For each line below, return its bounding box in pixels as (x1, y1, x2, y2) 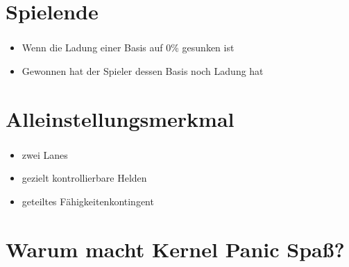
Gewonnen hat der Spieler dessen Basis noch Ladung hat (22, 63, 264, 78)
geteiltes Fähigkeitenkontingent (22, 193, 154, 208)
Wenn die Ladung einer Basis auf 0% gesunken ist (22, 40, 235, 55)
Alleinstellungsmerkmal (6, 104, 235, 132)
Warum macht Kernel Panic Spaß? (6, 234, 345, 263)
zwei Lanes (22, 147, 68, 162)
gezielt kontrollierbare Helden (22, 171, 147, 185)
